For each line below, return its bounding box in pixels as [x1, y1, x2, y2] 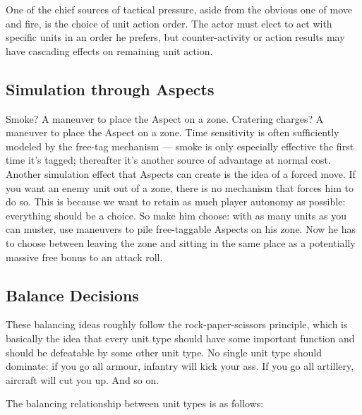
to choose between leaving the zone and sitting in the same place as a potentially [6, 235, 356, 250]
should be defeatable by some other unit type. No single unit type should [6, 344, 322, 359]
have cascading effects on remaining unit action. [6, 43, 213, 58]
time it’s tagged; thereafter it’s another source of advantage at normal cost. [6, 152, 331, 167]
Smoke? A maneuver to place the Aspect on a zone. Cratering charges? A [6, 111, 324, 126]
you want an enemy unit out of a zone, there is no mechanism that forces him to [6, 180, 354, 195]
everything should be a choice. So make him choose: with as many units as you [6, 207, 346, 222]
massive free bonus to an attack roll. [6, 249, 163, 264]
